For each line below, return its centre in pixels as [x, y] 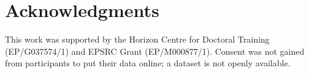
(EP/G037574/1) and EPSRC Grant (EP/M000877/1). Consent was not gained [155, 51]
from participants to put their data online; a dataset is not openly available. [148, 63]
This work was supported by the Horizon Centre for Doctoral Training [137, 39]
